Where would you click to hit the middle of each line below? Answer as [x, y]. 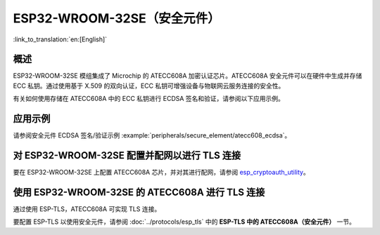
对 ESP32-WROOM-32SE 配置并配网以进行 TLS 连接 [127, 155]
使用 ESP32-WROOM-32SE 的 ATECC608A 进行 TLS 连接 [139, 192]
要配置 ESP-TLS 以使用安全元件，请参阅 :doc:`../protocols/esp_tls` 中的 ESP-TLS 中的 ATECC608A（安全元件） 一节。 [184, 222]
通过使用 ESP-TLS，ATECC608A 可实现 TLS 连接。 [87, 209]
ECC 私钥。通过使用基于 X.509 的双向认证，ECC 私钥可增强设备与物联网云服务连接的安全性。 [149, 86]
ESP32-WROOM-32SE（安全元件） [117, 18]
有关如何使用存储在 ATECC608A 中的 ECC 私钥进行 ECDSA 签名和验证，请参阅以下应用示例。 [149, 99]
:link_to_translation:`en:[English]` [60, 39]
